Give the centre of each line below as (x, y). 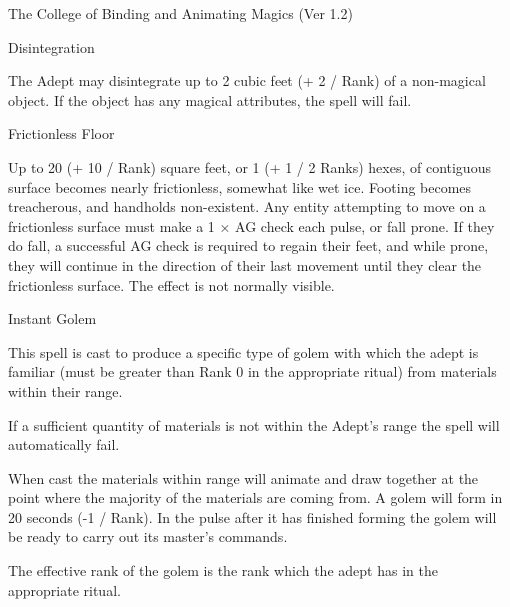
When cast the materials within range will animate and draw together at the (243, 477)
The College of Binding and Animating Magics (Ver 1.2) (180, 13)
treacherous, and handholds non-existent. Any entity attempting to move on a (247, 206)
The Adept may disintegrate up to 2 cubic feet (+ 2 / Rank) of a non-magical (247, 80)
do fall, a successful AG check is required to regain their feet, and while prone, (248, 245)
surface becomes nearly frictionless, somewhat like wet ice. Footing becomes (240, 186)
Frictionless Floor (61, 133)
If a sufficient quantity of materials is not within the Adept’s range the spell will (254, 424)
